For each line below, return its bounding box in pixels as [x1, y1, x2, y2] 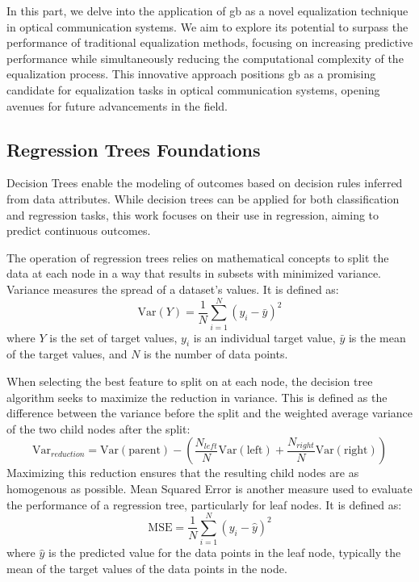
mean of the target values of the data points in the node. [6, 559, 287, 576]
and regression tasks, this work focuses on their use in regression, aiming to [6, 206, 379, 223]
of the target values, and [6, 345, 128, 362]
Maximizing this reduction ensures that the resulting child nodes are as [6, 464, 359, 481]
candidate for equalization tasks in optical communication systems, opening [6, 81, 380, 98]
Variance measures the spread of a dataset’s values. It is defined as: [6, 280, 339, 297]
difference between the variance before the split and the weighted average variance [6, 404, 413, 421]
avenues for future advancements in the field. [6, 97, 228, 114]
